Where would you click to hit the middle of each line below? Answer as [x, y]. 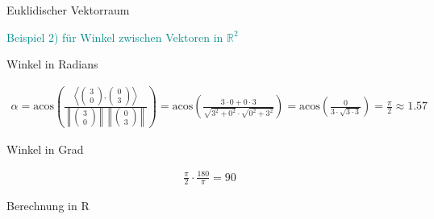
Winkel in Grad [45, 149]
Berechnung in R [48, 206]
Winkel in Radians [52, 64]
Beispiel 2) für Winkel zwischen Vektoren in [115, 37]
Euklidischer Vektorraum [68, 10]
